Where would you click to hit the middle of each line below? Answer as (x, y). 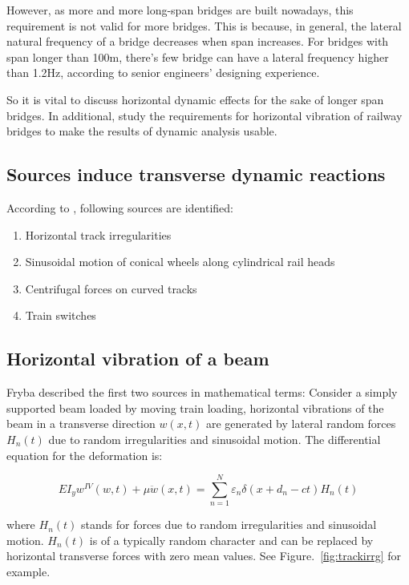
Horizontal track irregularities (98, 234)
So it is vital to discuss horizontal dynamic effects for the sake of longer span (195, 99)
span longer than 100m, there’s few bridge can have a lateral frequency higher (198, 56)
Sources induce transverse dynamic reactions (196, 174)
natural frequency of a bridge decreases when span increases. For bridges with (198, 41)
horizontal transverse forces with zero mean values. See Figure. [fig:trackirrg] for (204, 556)
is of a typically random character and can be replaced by (231, 540)
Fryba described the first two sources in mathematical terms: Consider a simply (202, 392)
